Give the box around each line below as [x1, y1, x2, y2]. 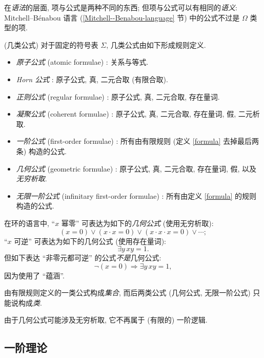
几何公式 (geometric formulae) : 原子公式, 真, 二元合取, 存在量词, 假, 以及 [16, 163, 257, 174]
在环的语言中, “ [4, 217, 55, 228]
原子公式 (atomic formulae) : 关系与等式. [16, 56, 149, 67]
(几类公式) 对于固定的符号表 [4, 39, 98, 50]
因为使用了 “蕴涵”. [4, 270, 65, 280]
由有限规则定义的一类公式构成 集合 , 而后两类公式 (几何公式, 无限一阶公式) [4, 287, 251, 298]
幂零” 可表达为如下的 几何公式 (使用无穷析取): [61, 217, 214, 228]
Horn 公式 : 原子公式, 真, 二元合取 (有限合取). [16, 73, 168, 84]
